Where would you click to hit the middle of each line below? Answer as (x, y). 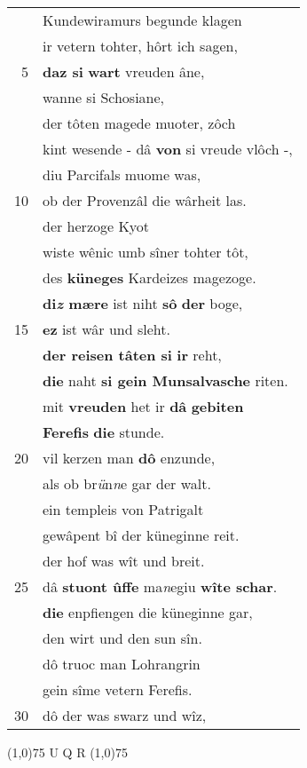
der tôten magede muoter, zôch (139, 123)
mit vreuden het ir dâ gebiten (143, 406)
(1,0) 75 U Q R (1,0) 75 (67, 752)
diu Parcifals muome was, (122, 174)
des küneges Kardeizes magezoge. (150, 277)
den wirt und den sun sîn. (122, 638)
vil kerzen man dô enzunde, (129, 458)
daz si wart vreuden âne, (124, 71)
